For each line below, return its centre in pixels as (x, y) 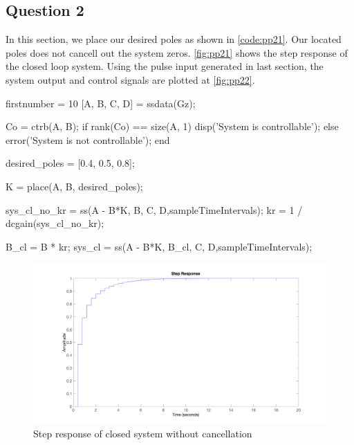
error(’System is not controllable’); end (88, 139)
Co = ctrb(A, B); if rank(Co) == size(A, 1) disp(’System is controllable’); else (172, 126)
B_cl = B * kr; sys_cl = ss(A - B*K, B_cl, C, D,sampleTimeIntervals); (159, 246)
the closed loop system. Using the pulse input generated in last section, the (165, 66)
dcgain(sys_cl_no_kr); (55, 223)
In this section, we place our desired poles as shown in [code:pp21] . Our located (174, 39)
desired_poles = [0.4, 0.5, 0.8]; (70, 163)
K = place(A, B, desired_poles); (74, 186)
